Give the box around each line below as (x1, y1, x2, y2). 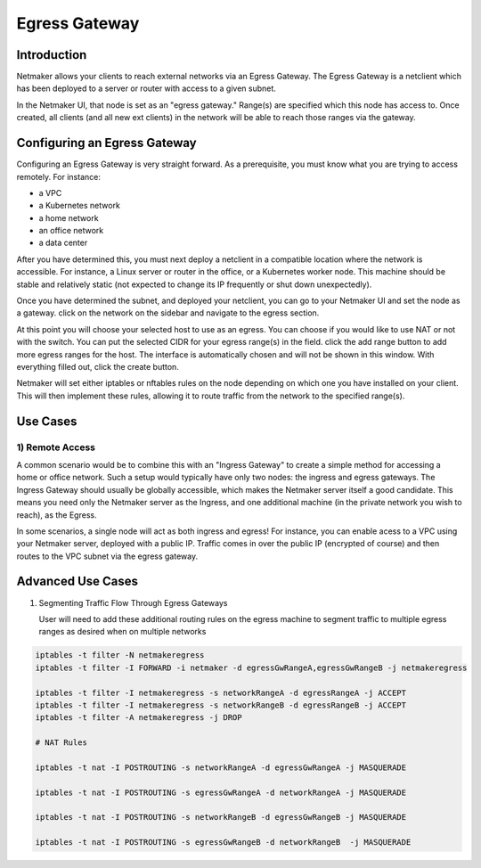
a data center (38, 237, 88, 249)
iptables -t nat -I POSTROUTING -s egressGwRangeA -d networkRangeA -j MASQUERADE (35, 787, 407, 798)
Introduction (16, 47, 87, 62)
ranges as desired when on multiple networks (38, 626, 207, 637)
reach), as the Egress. (16, 509, 97, 520)
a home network (38, 212, 99, 223)
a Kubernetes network (38, 201, 120, 211)
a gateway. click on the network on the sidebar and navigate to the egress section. (16, 307, 320, 318)
